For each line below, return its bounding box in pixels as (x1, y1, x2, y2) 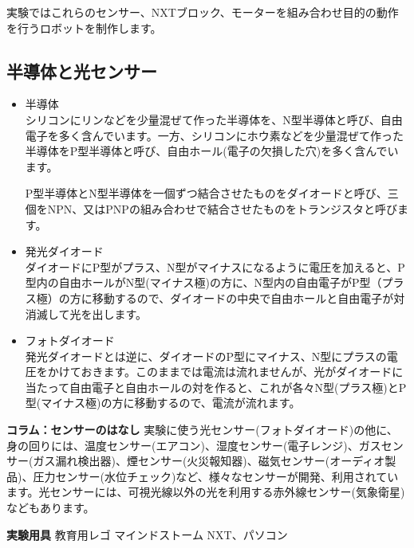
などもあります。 (6, 499, 95, 516)
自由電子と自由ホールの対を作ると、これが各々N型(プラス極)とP (69, 378, 407, 395)
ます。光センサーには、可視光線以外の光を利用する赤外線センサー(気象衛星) (6, 483, 405, 500)
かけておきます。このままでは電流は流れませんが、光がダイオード (47, 363, 392, 380)
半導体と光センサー (6, 58, 157, 83)
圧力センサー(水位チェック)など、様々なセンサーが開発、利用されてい (33, 468, 399, 484)
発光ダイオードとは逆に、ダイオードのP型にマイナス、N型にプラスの (25, 347, 387, 364)
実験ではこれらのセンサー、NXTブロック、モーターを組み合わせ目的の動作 (6, 4, 399, 20)
